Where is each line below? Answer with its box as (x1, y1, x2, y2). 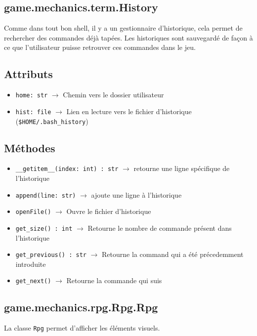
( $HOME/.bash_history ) (15, 116, 88, 126)
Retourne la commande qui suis (66, 275, 162, 286)
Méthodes (4, 140, 55, 155)
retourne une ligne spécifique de (133, 163, 230, 173)
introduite (15, 258, 46, 269)
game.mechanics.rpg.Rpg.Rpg (4, 299, 158, 315)
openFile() (15, 209, 51, 216)
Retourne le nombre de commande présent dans (87, 222, 232, 233)
